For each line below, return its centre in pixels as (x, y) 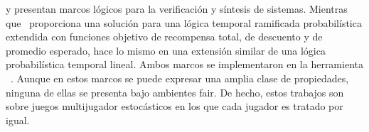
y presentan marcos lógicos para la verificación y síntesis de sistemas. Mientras (177, 9)
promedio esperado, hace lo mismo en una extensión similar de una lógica (166, 50)
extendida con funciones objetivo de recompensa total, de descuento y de (164, 37)
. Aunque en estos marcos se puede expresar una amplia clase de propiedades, (180, 78)
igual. (18, 120)
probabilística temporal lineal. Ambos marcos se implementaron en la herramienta (184, 64)
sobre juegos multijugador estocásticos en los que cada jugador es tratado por (175, 106)
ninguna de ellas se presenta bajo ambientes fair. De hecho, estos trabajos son (175, 92)
